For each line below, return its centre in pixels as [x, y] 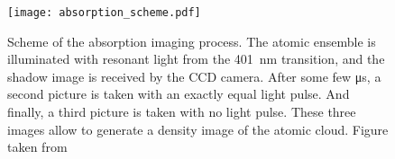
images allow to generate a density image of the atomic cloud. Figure [198, 129]
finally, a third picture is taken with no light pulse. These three [182, 112]
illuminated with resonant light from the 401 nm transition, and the [196, 59]
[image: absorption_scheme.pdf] [104, 13]
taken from [37, 147]
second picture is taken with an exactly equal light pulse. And [179, 94]
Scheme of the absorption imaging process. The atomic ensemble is [192, 41]
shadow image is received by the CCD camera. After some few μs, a [194, 76]
